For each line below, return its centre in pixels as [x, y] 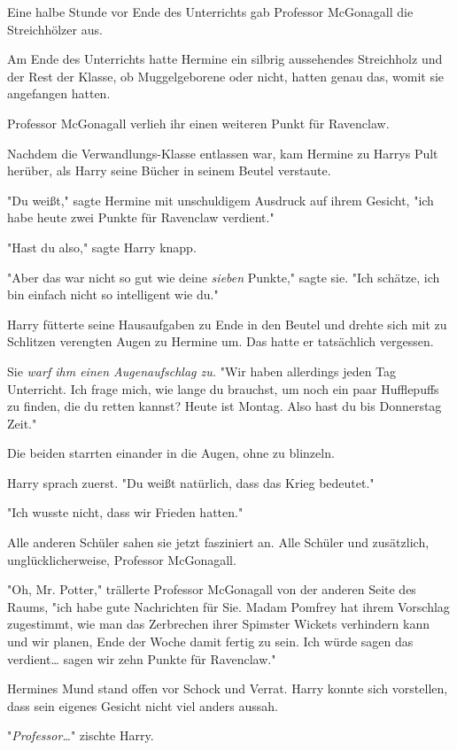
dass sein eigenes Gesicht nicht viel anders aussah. [143, 705]
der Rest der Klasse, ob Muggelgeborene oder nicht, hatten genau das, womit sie [226, 76]
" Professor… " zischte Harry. [81, 735]
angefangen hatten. [59, 93]
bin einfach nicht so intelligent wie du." [113, 294]
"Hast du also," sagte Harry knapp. [102, 247]
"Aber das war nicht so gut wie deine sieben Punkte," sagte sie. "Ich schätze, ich [224, 277]
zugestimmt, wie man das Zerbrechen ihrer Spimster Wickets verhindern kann [218, 624]
